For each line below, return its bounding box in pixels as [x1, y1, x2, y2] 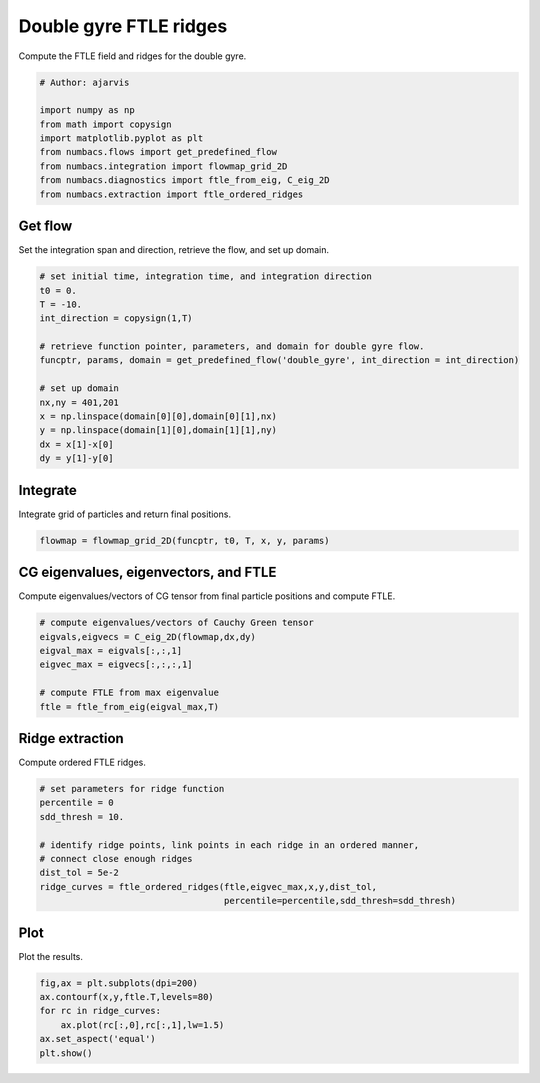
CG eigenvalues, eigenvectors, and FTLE [18, 564, 277, 581]
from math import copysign [39, 118, 172, 130]
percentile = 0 [39, 797, 114, 809]
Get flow [18, 218, 73, 235]
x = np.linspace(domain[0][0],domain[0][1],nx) [39, 411, 277, 422]
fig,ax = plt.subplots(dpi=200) [39, 977, 199, 989]
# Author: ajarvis [39, 76, 130, 88]
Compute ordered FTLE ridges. [18, 756, 147, 769]
